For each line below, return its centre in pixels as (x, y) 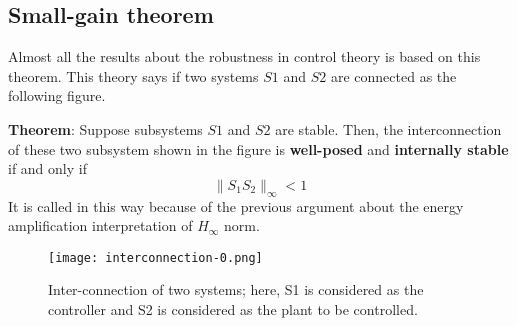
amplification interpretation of (100, 225)
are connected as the (393, 75)
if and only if (47, 168)
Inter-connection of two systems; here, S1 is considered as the (236, 289)
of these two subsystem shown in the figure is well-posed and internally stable (258, 148)
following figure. (57, 95)
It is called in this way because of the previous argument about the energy (236, 205)
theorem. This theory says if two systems (133, 75)
